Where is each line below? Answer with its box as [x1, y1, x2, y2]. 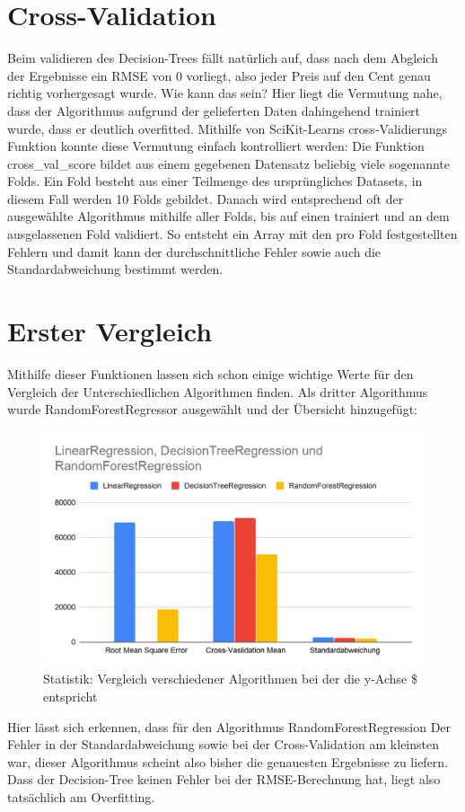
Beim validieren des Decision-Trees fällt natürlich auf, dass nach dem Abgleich [7, 49, 438, 67]
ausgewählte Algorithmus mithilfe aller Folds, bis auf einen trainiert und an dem [7, 207, 450, 225]
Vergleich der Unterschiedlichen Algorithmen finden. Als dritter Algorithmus [7, 382, 428, 401]
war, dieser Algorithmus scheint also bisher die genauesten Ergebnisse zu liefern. [7, 752, 449, 771]
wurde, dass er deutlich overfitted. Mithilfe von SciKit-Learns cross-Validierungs [7, 119, 448, 137]
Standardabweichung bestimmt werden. [7, 260, 224, 278]
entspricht [43, 687, 98, 706]
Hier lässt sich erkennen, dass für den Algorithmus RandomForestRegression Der [7, 717, 452, 736]
